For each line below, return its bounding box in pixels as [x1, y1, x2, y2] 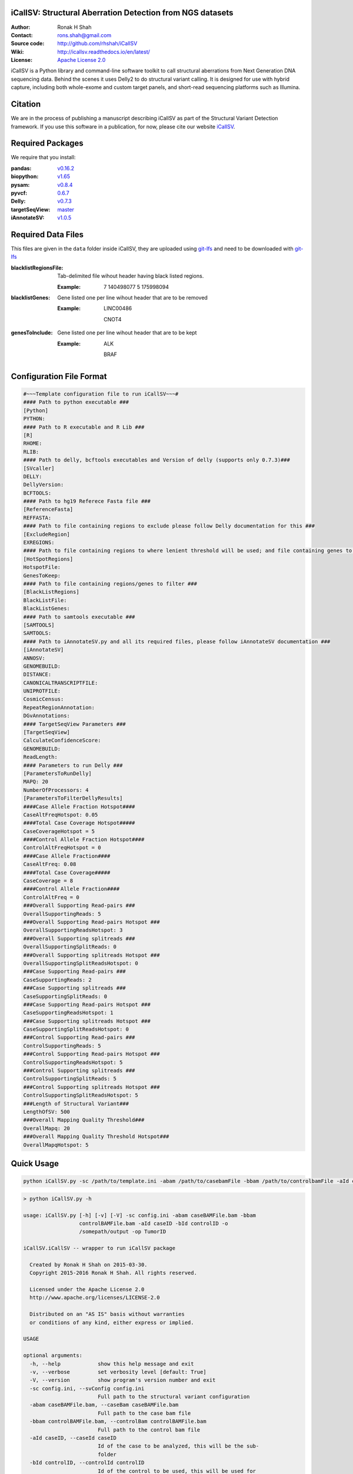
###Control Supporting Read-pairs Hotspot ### [23, 1051, 160, 1058]
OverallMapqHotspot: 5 [23, 1141, 89, 1148]
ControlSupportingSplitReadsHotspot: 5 [23, 1092, 138, 1099]
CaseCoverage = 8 [23, 877, 74, 884]
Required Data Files [11, 230, 84, 239]
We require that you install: [11, 154, 76, 161]
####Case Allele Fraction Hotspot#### [23, 803, 135, 810]
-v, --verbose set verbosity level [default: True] [29, 1368, 207, 1375]
